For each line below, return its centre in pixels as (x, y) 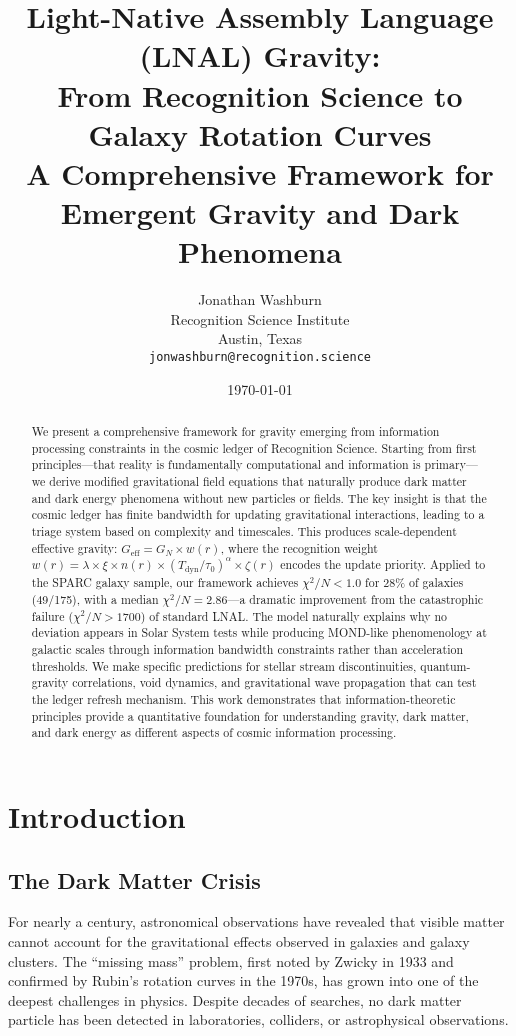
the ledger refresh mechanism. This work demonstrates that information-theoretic (243, 698)
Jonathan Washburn (260, 299)
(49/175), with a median (95, 599)
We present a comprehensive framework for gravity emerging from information (235, 431)
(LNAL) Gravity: (260, 55)
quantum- (445, 665)
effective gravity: (74, 547)
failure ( (52, 615)
